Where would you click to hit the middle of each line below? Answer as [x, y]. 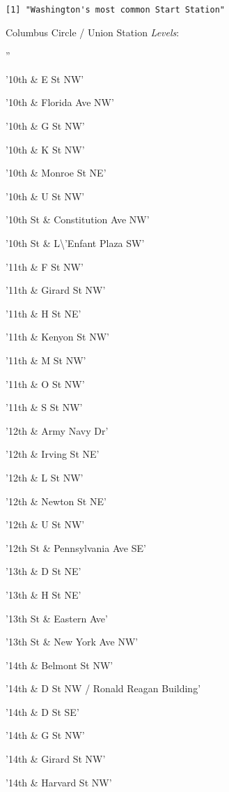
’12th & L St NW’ [45, 477]
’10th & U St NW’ [45, 196]
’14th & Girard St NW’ [56, 759]
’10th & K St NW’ [45, 149]
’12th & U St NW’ [45, 524]
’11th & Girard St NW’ [56, 290]
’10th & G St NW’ [45, 126]
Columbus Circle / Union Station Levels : [93, 32]
